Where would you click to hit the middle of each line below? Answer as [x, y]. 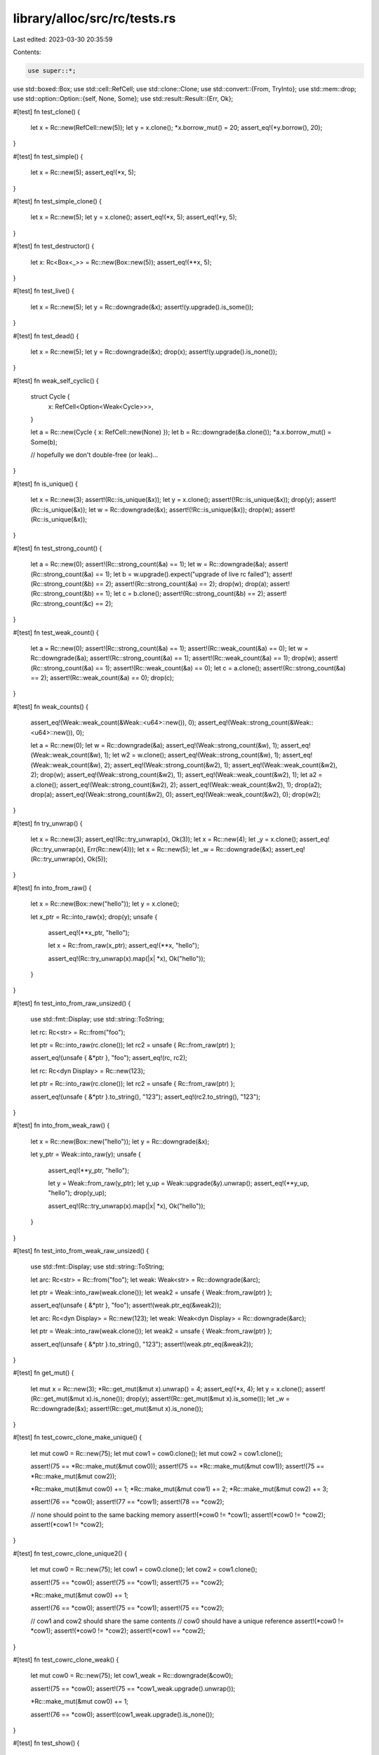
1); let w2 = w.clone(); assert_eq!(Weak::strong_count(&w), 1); [192, 755]
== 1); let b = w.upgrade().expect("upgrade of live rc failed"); [183, 574]
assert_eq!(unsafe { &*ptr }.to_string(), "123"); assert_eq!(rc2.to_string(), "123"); [146, 1097]
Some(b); [44, 442]
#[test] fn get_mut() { [44, 1373]
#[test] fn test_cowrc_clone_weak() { [66, 1660]
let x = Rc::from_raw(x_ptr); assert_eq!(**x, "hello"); [124, 946]
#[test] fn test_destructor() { [54, 246]
